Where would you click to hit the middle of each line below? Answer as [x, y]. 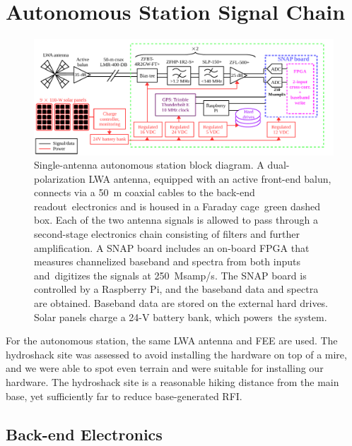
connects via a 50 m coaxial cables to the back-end [145, 192]
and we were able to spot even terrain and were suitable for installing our [165, 368]
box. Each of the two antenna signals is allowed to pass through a [176, 220]
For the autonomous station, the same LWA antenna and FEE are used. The [172, 340]
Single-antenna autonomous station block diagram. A [149, 165]
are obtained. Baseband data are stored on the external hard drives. [181, 303]
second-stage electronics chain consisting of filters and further [167, 234]
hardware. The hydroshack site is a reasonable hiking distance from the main [172, 382]
